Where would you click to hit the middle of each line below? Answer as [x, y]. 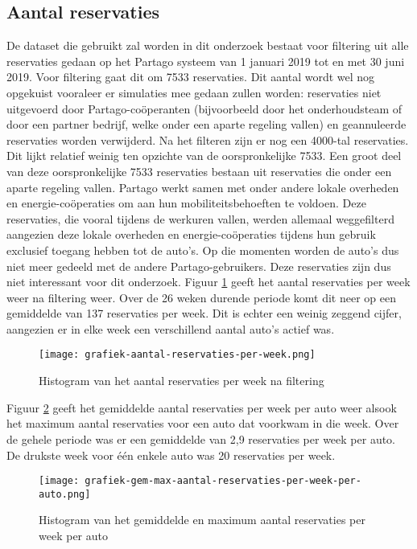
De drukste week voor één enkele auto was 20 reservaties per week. [171, 455]
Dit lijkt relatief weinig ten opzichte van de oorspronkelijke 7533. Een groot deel [204, 156]
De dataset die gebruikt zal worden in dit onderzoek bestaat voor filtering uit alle [208, 45]
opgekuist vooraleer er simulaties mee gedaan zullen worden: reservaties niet [194, 92]
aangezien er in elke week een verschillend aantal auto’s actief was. [171, 328]
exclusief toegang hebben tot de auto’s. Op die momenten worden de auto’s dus [203, 250]
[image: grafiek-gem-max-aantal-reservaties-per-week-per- [200, 481]
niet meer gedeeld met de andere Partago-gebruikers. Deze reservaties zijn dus [199, 266]
